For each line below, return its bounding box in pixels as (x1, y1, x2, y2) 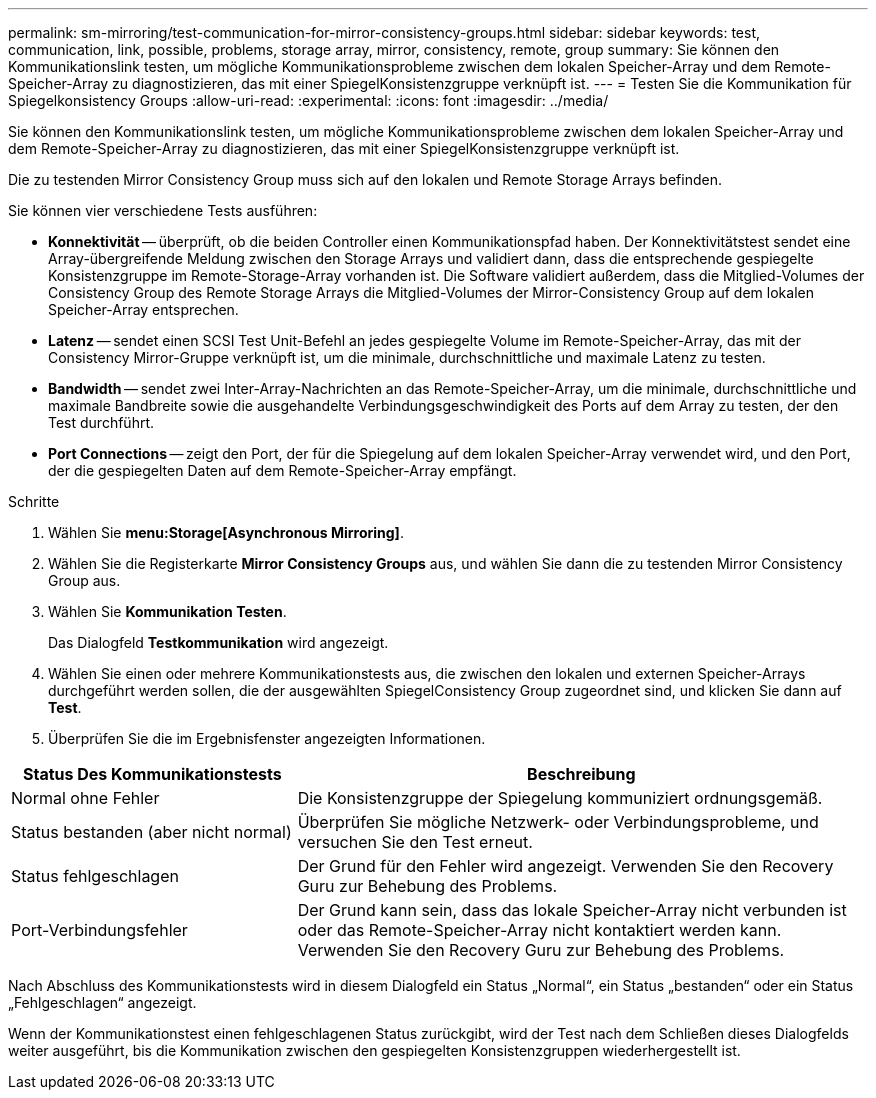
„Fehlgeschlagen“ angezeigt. (8, 994, 197, 1011)
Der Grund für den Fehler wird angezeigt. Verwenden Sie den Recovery (297, 856, 834, 876)
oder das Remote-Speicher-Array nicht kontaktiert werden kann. (297, 920, 782, 940)
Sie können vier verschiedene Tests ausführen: (8, 202, 318, 219)
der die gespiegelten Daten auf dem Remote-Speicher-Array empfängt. (48, 462, 517, 479)
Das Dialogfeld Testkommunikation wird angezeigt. (48, 634, 389, 651)
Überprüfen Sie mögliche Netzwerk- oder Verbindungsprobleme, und (297, 812, 819, 832)
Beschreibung (527, 764, 636, 784)
